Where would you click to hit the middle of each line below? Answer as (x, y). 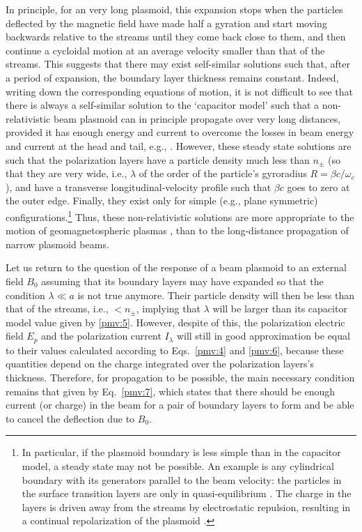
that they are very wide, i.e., (66, 173)
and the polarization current (101, 336)
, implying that (168, 309)
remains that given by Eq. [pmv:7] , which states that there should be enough (171, 391)
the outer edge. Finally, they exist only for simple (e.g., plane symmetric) (162, 200)
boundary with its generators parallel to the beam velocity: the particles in (182, 479)
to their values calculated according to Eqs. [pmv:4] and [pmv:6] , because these (175, 350)
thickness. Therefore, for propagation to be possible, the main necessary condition (180, 377)
